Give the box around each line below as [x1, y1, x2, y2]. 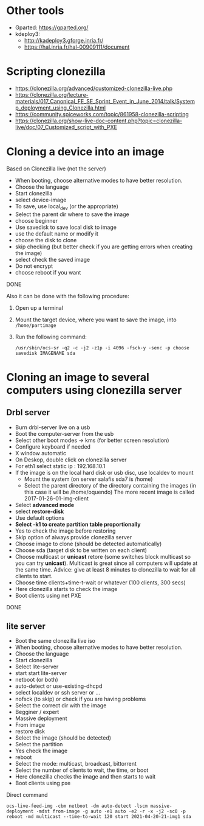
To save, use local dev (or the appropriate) [15, 202, 118, 211]
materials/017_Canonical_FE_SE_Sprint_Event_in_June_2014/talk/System [15, 97, 195, 105]
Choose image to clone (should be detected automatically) [15, 540, 162, 547]
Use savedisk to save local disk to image [15, 223, 117, 231]
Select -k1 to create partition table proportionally [15, 520, 141, 528]
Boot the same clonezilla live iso [15, 637, 96, 645]
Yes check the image [15, 747, 68, 755]
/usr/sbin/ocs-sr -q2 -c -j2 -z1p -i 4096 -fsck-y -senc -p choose [15, 345, 189, 351]
